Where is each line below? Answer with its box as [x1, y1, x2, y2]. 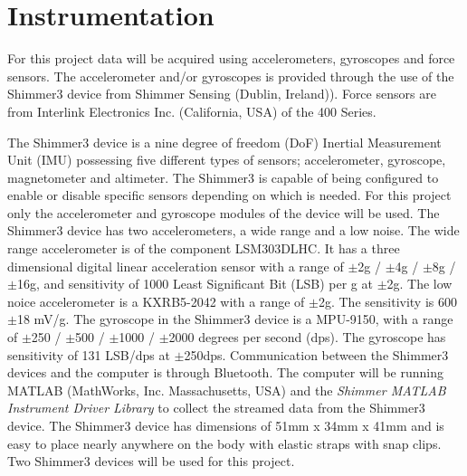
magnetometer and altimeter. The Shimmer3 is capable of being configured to [7, 167, 439, 186]
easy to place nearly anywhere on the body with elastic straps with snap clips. [7, 433, 442, 452]
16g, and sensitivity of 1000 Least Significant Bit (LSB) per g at [16, 274, 373, 293]
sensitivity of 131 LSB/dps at [7, 345, 170, 364]
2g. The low [386, 274, 453, 293]
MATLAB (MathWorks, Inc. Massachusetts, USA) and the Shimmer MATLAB [7, 380, 446, 399]
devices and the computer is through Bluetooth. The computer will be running [7, 363, 443, 382]
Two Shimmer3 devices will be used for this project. [7, 452, 295, 471]
